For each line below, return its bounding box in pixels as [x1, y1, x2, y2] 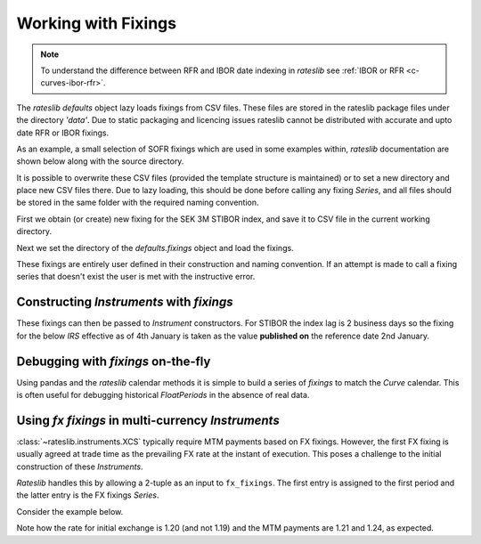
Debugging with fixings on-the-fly [16, 353, 211, 369]
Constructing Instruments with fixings [16, 295, 233, 310]
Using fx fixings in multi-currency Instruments [16, 412, 280, 427]
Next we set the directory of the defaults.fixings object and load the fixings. [16, 242, 294, 253]
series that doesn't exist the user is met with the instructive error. [16, 272, 256, 282]
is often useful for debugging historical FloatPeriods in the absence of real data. [16, 390, 310, 400]
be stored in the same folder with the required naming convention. [16, 197, 259, 208]
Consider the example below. [16, 506, 124, 516]
